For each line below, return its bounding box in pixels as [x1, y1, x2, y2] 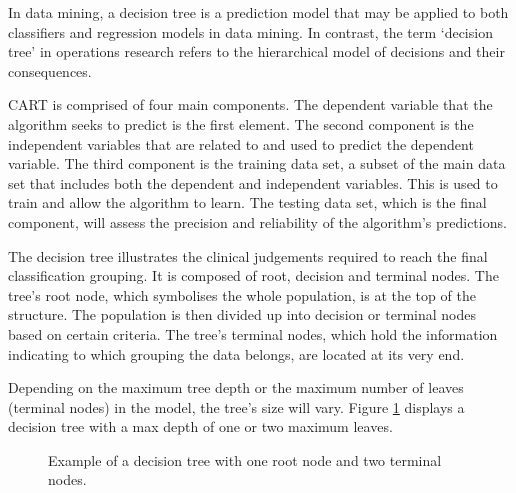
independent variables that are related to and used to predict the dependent [8, 133, 474, 154]
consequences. [8, 60, 92, 81]
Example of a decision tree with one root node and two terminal [48, 449, 442, 470]
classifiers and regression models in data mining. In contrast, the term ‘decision [8, 21, 493, 42]
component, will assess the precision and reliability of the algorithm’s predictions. [8, 211, 507, 232]
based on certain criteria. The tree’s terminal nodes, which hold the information [8, 323, 498, 344]
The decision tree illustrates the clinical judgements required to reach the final [8, 245, 488, 266]
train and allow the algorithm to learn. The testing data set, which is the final [8, 192, 487, 213]
